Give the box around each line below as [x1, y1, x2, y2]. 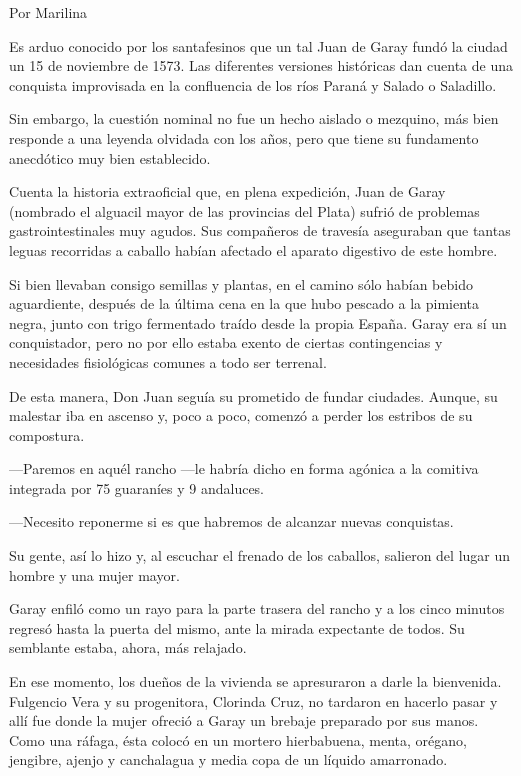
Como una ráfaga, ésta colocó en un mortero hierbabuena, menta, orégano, [9, 729, 467, 750]
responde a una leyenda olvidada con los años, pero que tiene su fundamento [9, 127, 479, 148]
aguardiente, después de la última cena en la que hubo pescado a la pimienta [9, 293, 480, 314]
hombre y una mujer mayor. [9, 564, 180, 585]
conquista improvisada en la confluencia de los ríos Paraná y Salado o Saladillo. [9, 74, 497, 95]
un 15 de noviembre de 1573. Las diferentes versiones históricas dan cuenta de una [9, 55, 513, 76]
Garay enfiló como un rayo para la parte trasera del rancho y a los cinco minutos [9, 598, 505, 619]
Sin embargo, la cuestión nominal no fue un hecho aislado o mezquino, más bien [9, 108, 499, 129]
